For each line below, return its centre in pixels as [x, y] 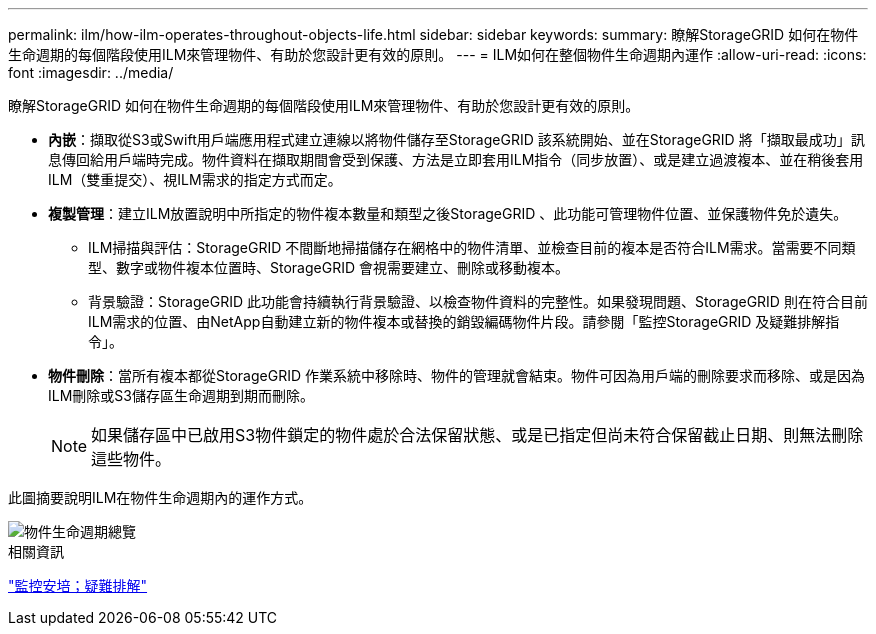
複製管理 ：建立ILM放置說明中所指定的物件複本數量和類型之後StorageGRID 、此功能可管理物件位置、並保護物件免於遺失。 [448, 213]
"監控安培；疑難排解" [78, 585]
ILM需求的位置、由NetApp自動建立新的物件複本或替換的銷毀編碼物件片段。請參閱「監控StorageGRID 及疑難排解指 [464, 321]
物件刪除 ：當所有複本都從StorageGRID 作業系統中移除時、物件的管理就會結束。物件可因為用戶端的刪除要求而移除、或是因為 [456, 375]
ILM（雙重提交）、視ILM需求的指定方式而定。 [195, 179]
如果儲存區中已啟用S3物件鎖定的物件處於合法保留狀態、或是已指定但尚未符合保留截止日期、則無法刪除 [477, 435]
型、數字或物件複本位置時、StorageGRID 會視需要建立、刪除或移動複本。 [328, 267]
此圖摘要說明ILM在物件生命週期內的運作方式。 [160, 497]
